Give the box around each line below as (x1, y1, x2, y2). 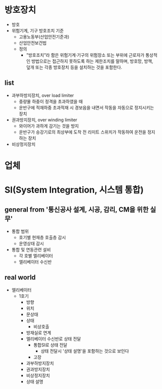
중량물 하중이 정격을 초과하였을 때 (18, 98, 83, 104)
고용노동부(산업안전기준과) (18, 34, 70, 40)
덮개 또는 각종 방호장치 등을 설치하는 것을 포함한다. (26, 64, 123, 70)
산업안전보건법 (18, 40, 47, 45)
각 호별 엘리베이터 (18, 253, 53, 259)
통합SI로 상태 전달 (33, 342, 68, 347)
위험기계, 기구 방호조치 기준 (11, 27, 64, 33)
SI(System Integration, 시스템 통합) (4, 184, 144, 195)
